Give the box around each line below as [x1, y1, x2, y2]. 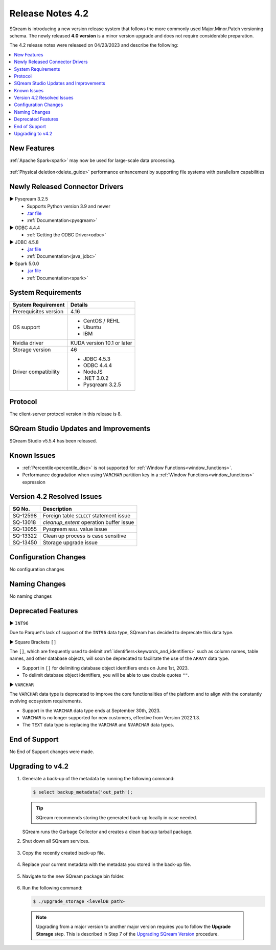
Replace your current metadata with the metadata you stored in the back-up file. [22, 861, 192, 867]
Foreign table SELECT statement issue [42, 512, 131, 519]
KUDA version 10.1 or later [70, 339, 132, 347]
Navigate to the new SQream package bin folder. [22, 873, 125, 879]
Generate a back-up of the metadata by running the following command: [22, 776, 175, 782]
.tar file [27, 210, 42, 216]
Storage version [12, 346, 51, 353]
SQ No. [12, 506, 30, 513]
